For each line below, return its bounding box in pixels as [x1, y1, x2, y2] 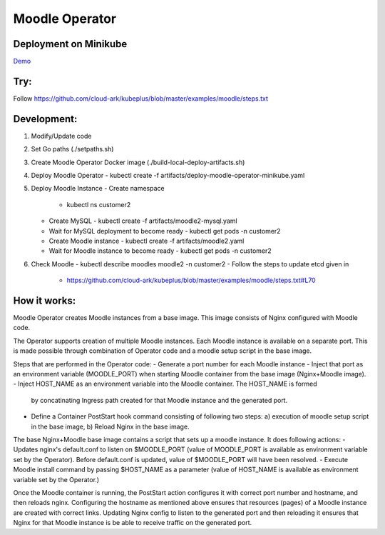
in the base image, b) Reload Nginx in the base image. [31, 422, 190, 431]
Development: [13, 113, 78, 125]
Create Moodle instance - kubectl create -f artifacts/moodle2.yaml [48, 236, 245, 245]
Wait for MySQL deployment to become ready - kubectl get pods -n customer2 [48, 226, 281, 235]
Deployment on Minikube [13, 38, 128, 50]
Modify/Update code [31, 131, 92, 140]
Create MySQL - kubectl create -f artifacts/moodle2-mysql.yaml [48, 216, 238, 225]
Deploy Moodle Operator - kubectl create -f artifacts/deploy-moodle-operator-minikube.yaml [31, 171, 305, 180]
